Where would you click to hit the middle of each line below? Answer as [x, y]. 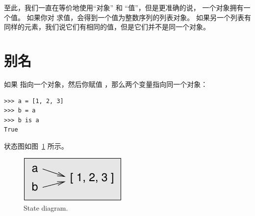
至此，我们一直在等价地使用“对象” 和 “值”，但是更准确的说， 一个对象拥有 [124, 7]
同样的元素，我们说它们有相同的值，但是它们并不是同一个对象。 [107, 27]
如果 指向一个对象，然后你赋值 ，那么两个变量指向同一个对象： [106, 84]
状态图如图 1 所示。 [36, 146]
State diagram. [46, 208]
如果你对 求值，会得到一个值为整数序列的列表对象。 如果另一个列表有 [139, 17]
